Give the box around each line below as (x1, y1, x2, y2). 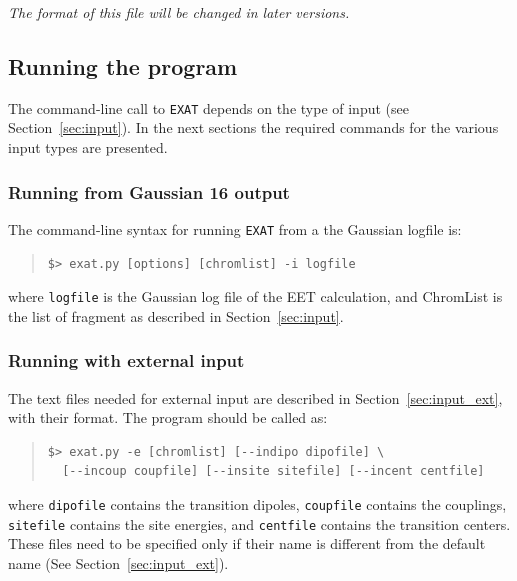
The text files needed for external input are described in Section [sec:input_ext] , (8, 387, 503, 408)
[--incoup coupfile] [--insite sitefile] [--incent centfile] (62, 464, 485, 479)
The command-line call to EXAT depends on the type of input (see (8, 97, 409, 118)
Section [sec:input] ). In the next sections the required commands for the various (8, 117, 499, 138)
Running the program (8, 50, 238, 81)
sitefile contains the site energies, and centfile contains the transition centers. (8, 513, 511, 534)
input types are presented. (8, 137, 168, 158)
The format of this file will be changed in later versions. (8, 2, 350, 22)
